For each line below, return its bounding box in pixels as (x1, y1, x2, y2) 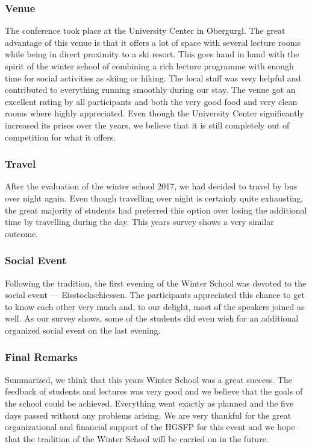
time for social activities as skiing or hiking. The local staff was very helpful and (5, 71, 301, 84)
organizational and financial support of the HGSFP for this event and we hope (5, 420, 295, 433)
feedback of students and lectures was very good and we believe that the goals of (5, 385, 303, 398)
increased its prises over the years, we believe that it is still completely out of (5, 118, 290, 131)
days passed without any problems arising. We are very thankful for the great (5, 408, 292, 421)
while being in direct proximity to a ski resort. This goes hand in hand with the (5, 48, 299, 60)
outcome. (5, 227, 39, 239)
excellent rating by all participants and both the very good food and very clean (5, 95, 298, 107)
